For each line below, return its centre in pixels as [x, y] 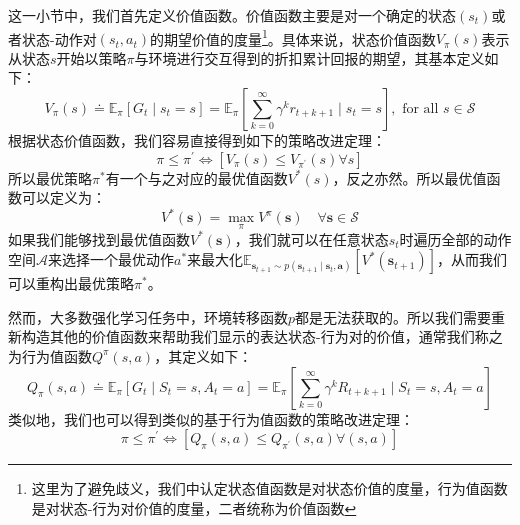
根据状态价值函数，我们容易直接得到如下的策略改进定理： [197, 140]
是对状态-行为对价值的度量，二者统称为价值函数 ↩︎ [194, 507]
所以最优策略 [50, 177]
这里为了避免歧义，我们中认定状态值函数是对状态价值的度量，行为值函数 [269, 488]
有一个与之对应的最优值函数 [196, 177]
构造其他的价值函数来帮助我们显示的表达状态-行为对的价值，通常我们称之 [262, 336]
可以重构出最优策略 [71, 283]
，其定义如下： [203, 355]
